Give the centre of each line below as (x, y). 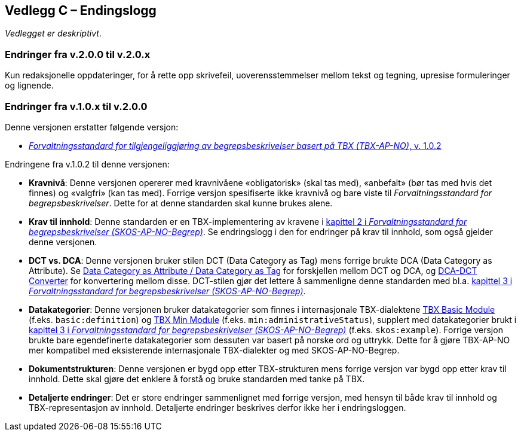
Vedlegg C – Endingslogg (81, 10)
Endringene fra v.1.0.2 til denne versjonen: (87, 164)
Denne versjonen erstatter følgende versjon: (92, 127)
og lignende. (29, 86)
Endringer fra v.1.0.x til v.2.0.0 (76, 106)
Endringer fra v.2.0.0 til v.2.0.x (78, 54)
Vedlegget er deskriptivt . (53, 33)
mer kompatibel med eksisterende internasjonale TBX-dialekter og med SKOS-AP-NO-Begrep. (214, 350)
